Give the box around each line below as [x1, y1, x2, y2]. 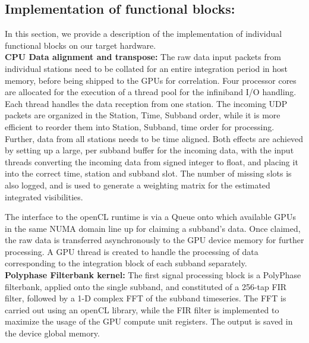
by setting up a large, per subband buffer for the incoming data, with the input [5, 144, 294, 156]
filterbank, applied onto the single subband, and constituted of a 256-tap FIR [5, 280, 286, 292]
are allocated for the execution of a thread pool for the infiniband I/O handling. [5, 86, 297, 98]
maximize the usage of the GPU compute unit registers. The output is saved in [5, 315, 293, 328]
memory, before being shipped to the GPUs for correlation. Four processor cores [5, 74, 297, 86]
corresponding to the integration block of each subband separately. [5, 257, 247, 269]
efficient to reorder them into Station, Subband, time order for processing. [5, 120, 275, 133]
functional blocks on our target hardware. [5, 39, 156, 51]
